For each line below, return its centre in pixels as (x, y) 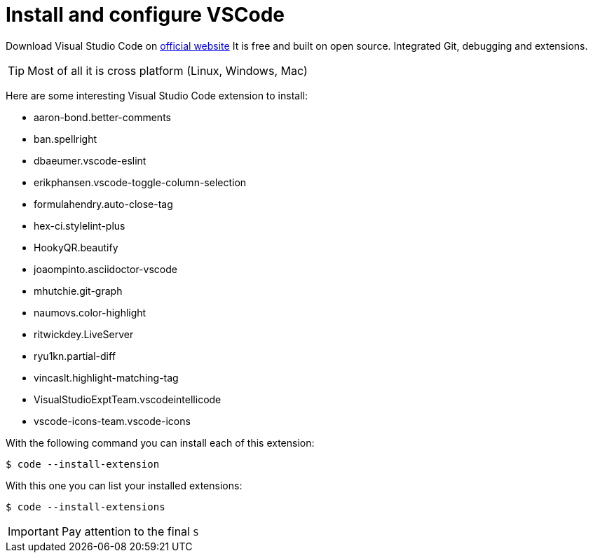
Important (33, 531)
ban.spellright (66, 139)
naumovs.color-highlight (90, 312)
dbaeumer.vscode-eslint (90, 160)
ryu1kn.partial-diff (75, 356)
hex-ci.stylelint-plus (80, 225)
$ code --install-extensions (86, 507)
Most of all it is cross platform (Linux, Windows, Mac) (168, 70)
